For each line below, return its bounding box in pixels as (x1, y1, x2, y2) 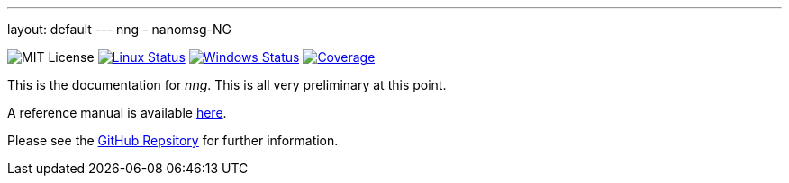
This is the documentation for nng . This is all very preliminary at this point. (7, 77, 447, 92)
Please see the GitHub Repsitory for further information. (7, 133, 339, 148)
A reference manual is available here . (7, 105, 227, 120)
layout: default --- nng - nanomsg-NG (7, 22, 231, 37)
